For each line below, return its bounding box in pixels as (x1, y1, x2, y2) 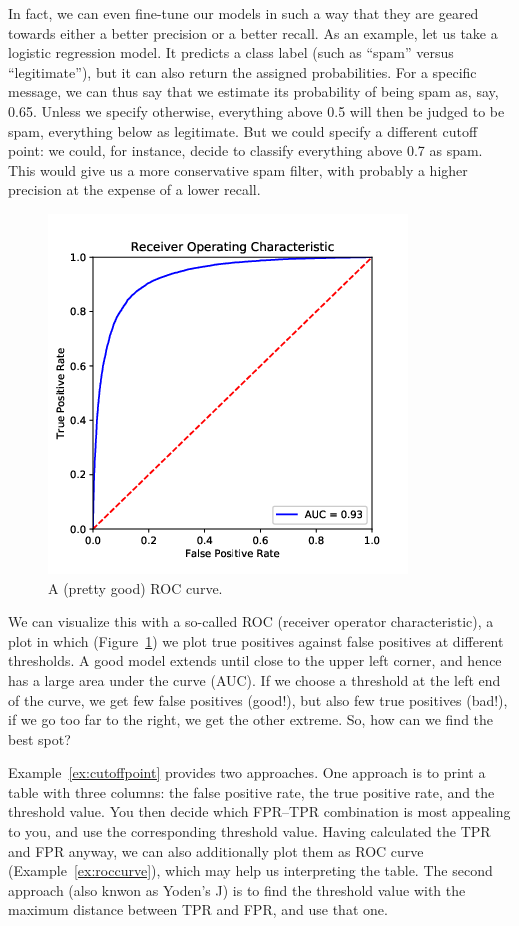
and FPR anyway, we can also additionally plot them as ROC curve (8, 840, 424, 861)
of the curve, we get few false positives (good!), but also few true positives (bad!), (8, 689, 508, 710)
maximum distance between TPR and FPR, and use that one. (8, 899, 388, 920)
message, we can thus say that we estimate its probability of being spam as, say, (8, 81, 499, 102)
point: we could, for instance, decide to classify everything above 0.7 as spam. (8, 140, 483, 161)
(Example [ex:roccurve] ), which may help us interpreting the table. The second (8, 860, 493, 881)
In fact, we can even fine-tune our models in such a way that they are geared (8, 3, 479, 23)
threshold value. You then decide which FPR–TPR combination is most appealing (8, 801, 511, 822)
